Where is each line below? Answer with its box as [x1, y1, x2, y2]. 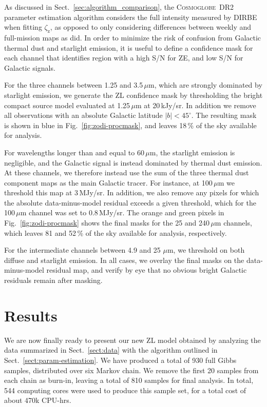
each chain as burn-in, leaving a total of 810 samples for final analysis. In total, [4, 375, 254, 385]
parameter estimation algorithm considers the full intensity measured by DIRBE [4, 11, 257, 22]
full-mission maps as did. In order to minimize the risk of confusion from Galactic [4, 32, 261, 43]
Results [4, 304, 58, 325]
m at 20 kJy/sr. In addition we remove [135, 99, 256, 110]
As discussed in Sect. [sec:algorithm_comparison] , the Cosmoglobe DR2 [4, 2, 234, 12]
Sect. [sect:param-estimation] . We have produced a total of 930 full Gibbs [4, 354, 237, 365]
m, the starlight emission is [149, 147, 235, 157]
